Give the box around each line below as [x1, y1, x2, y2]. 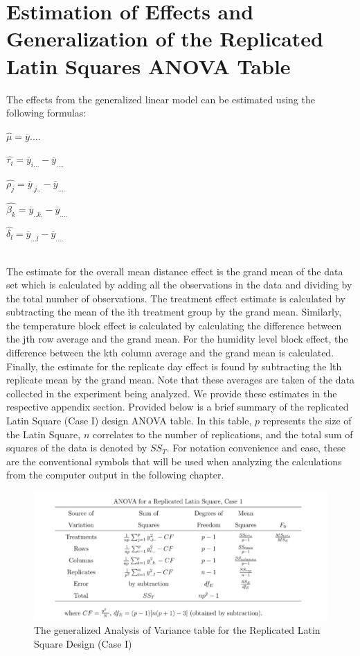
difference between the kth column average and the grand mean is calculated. [6, 345, 334, 360]
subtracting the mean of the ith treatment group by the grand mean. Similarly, [6, 304, 342, 319]
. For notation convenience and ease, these [166, 440, 345, 455]
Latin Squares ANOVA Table [6, 51, 291, 80]
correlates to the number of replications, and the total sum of [92, 426, 353, 441]
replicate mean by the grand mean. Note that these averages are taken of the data [6, 372, 355, 387]
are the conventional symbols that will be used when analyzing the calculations [6, 454, 342, 468]
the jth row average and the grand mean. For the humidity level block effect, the [6, 331, 348, 346]
